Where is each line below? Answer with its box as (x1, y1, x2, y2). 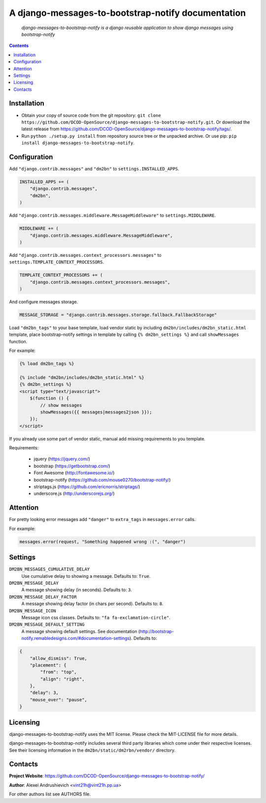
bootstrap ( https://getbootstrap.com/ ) (33, 463, 110, 469)
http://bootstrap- (139, 628, 174, 634)
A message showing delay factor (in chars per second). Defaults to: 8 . (21, 601, 164, 607)
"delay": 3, (30, 690, 59, 696)
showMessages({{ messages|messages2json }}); (40, 409, 152, 415)
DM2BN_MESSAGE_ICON (9, 608, 56, 613)
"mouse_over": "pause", (30, 697, 87, 702)
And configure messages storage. (9, 299, 78, 305)
